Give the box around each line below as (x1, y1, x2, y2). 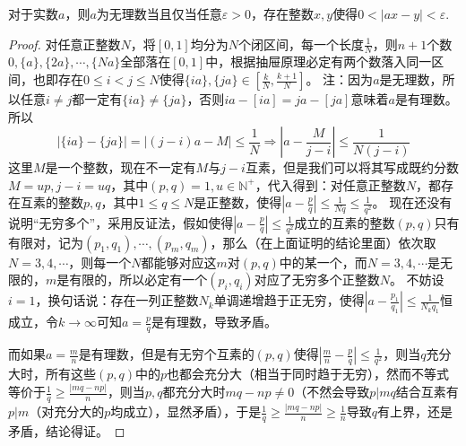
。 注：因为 (306, 70, 374, 89)
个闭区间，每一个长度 (237, 34, 364, 53)
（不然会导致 (294, 382, 370, 401)
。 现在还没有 (372, 193, 453, 212)
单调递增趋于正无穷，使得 (213, 291, 365, 310)
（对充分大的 (29, 402, 105, 421)
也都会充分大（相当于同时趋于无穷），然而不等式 (167, 364, 450, 383)
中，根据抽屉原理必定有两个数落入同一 (205, 52, 432, 71)
